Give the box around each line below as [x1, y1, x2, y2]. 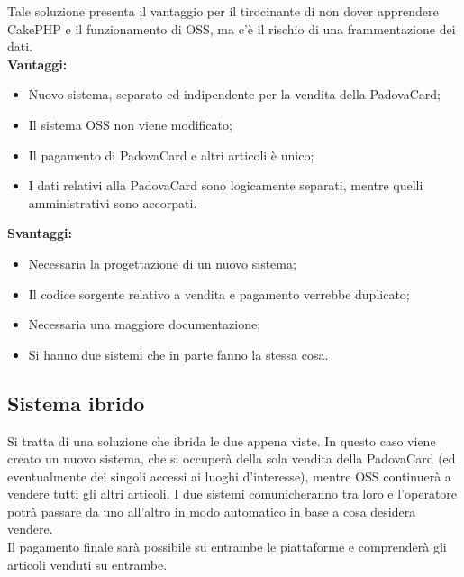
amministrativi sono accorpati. [28, 193, 197, 212]
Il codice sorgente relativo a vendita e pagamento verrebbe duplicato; [28, 284, 410, 303]
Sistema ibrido [7, 389, 145, 417]
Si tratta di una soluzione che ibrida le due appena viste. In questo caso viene [7, 431, 436, 450]
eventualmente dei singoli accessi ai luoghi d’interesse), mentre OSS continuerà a [7, 466, 451, 485]
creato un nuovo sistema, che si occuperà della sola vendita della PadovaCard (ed [7, 449, 456, 468]
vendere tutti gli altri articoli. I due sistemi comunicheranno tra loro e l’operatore [7, 484, 458, 503]
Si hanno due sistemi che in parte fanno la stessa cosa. [28, 344, 329, 363]
